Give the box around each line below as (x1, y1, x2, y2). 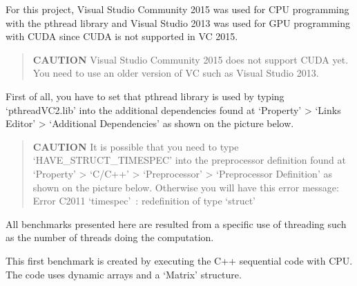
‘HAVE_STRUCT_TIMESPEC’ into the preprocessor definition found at (32, 153, 346, 167)
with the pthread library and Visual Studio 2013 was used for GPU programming (6, 15, 350, 30)
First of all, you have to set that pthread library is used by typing (6, 88, 284, 103)
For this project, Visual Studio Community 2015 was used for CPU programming (6, 2, 349, 16)
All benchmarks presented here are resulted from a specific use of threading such (6, 216, 347, 231)
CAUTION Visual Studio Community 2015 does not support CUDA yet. (32, 52, 349, 66)
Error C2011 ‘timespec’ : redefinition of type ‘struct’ (32, 193, 255, 208)
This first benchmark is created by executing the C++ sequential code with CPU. (6, 253, 353, 267)
